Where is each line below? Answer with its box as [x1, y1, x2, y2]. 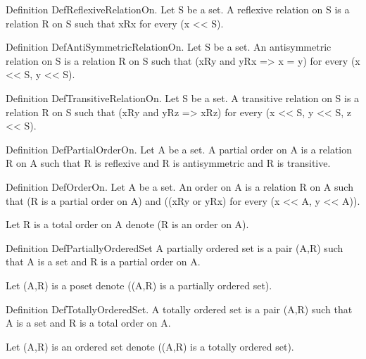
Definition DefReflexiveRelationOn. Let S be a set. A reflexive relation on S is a [6, 2, 350, 16]
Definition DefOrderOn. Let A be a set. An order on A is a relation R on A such [6, 179, 353, 194]
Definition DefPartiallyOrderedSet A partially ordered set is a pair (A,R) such [6, 240, 343, 255]
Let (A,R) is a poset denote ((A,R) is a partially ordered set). [6, 277, 272, 292]
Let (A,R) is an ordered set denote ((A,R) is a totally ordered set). [6, 339, 294, 353]
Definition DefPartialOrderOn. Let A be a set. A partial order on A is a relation [6, 141, 353, 156]
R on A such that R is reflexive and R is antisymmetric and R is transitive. [6, 156, 331, 170]
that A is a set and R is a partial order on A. [6, 254, 201, 269]
